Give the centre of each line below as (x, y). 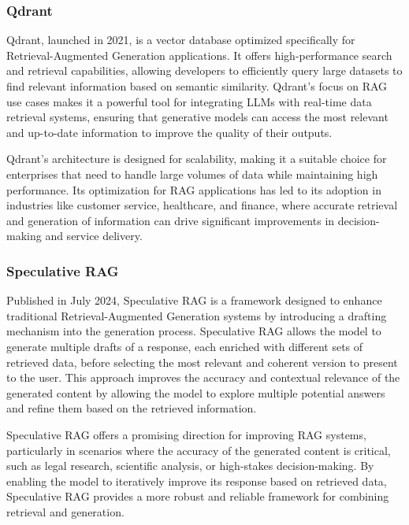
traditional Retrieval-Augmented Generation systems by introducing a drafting (197, 315)
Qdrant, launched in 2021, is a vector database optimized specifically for (181, 40)
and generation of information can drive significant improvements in (171, 220)
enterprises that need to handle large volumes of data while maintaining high (192, 174)
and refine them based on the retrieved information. (132, 408)
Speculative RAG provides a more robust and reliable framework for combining (198, 496)
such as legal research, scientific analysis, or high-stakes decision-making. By (190, 466)
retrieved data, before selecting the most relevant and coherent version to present (202, 362)
